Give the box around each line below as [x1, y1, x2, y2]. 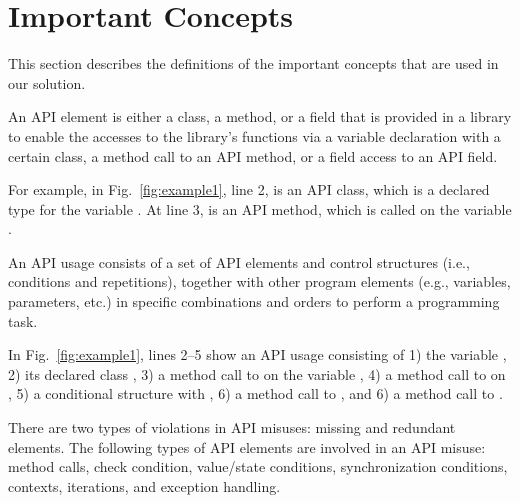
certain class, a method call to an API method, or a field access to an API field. [8, 145, 498, 166]
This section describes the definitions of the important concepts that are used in [8, 53, 499, 74]
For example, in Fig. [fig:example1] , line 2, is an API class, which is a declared [8, 179, 490, 200]
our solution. [8, 72, 86, 93]
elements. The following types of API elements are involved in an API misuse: [8, 436, 486, 457]
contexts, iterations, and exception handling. [8, 475, 281, 496]
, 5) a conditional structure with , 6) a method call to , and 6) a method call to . [8, 383, 503, 404]
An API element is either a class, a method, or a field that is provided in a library [8, 106, 512, 127]
